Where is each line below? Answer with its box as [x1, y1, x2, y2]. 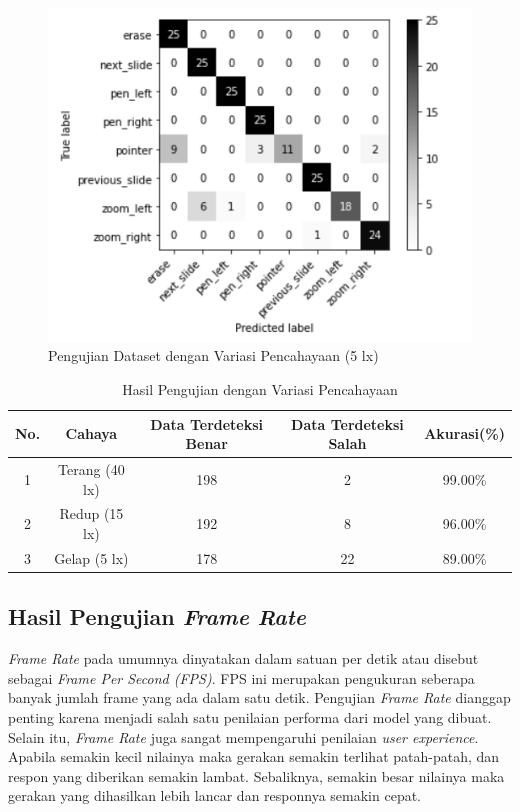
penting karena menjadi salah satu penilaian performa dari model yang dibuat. [8, 706, 492, 727]
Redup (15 [59, 503, 124, 524]
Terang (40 [58, 459, 125, 480]
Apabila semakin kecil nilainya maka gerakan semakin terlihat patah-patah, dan [8, 746, 500, 767]
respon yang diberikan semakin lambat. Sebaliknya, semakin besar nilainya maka [8, 765, 505, 786]
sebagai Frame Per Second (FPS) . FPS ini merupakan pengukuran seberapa [8, 667, 475, 688]
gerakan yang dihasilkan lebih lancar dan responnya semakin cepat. [8, 785, 421, 806]
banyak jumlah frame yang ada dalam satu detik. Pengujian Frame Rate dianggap [8, 687, 511, 708]
